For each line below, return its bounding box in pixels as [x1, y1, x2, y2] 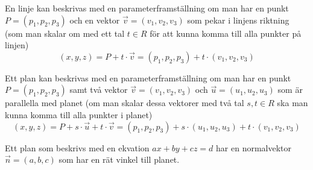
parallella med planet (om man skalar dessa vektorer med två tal [5, 96, 244, 109]
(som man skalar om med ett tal [5, 27, 125, 39]
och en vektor [69, 13, 120, 26]
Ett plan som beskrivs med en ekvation [5, 141, 150, 154]
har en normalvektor [216, 141, 292, 154]
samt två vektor [69, 83, 128, 96]
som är [277, 83, 303, 96]
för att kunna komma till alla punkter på [150, 27, 302, 39]
